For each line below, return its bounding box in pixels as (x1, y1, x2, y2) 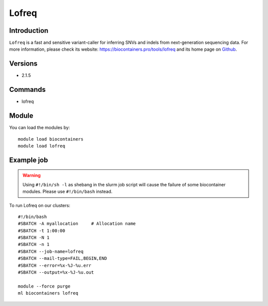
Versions (9, 60, 38, 68)
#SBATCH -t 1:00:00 (18, 228, 66, 233)
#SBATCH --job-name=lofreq (18, 248, 84, 254)
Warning (22, 172, 41, 178)
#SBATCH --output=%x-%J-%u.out (18, 270, 94, 275)
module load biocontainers (18, 136, 84, 142)
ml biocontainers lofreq (18, 291, 78, 296)
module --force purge (18, 283, 70, 289)
